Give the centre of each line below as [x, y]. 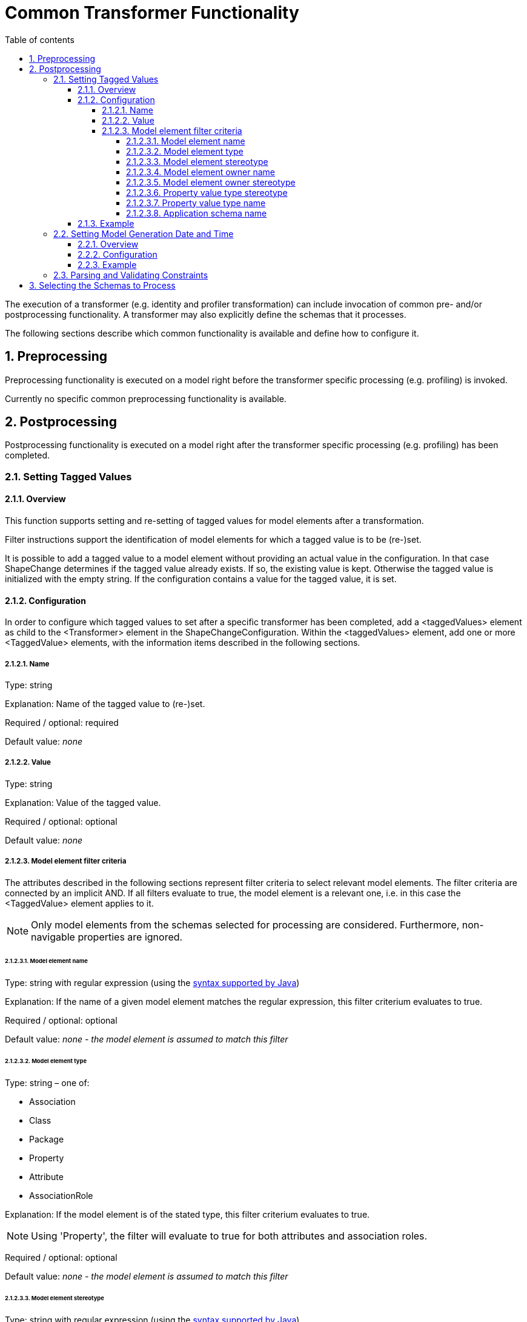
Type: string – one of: [47, 1082]
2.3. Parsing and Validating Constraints [131, 275]
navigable [53, 937]
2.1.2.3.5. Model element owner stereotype [211, 182]
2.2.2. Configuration [118, 254]
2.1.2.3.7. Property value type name [196, 203]
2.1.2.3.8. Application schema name [197, 213]
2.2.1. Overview [108, 244]
